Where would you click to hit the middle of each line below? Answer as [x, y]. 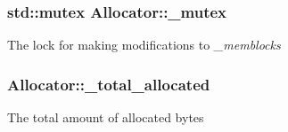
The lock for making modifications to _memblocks [144, 45]
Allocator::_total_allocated [109, 84]
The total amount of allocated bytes [106, 117]
